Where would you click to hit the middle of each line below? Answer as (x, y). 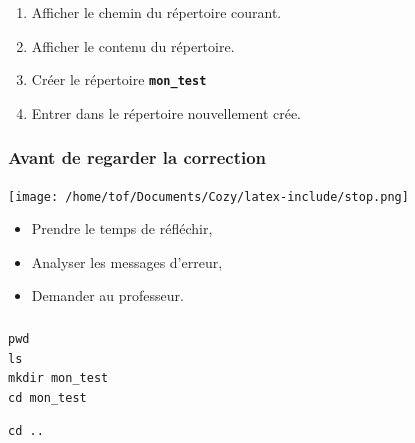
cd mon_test (47, 397)
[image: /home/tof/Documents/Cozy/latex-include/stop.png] (208, 196)
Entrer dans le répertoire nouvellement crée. (166, 112)
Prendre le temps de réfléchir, (122, 228)
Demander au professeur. (107, 295)
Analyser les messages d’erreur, (127, 261)
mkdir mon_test (58, 378)
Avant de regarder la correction (137, 157)
